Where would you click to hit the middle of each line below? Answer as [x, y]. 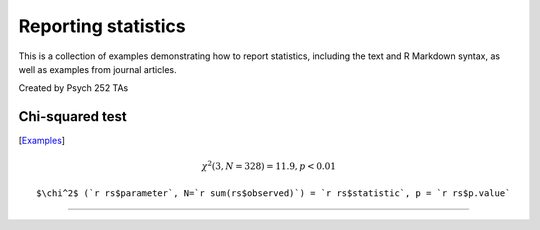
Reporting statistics [102, 26]
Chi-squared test [72, 116]
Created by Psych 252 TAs [73, 88]
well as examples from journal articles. [97, 69]
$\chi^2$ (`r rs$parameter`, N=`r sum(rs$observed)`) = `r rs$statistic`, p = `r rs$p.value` [273, 193]
